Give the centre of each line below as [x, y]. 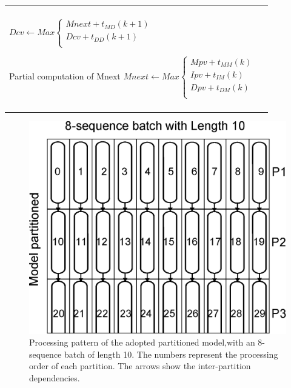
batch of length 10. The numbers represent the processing [171, 354]
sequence [45, 354]
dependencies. [55, 378]
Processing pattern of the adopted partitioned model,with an [142, 342]
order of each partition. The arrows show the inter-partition [140, 366]
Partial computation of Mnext [65, 75]
